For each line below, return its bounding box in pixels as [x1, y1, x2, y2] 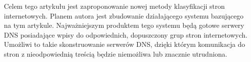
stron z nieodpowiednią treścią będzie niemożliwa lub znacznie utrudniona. [4, 48, 228, 59]
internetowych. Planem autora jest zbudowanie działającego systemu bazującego [4, 10, 244, 21]
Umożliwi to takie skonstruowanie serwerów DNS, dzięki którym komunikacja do [4, 39, 245, 49]
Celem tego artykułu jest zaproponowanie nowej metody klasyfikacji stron [4, 1, 225, 11]
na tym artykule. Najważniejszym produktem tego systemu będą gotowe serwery [4, 20, 244, 30]
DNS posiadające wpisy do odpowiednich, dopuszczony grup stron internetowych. [4, 29, 248, 40]
